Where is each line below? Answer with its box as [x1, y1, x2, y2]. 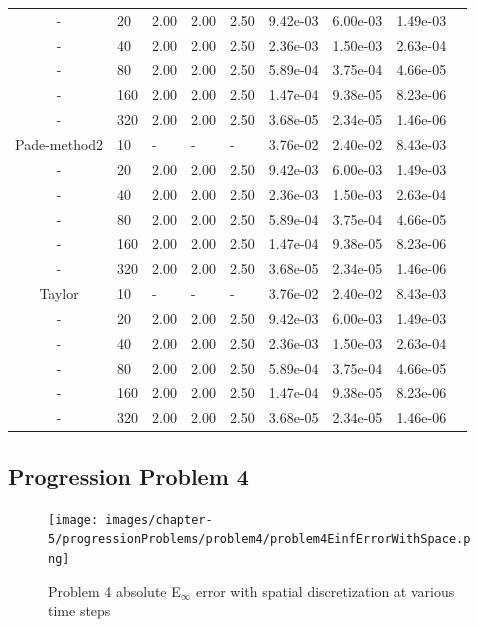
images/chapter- [105, 512, 213, 527]
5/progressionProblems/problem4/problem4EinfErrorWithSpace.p [48, 532, 471, 547]
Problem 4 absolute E [48, 580, 181, 601]
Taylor [39, 283, 79, 304]
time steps [48, 600, 111, 621]
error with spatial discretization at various [195, 580, 455, 601]
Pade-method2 [15, 133, 104, 154]
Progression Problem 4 [8, 460, 249, 491]
